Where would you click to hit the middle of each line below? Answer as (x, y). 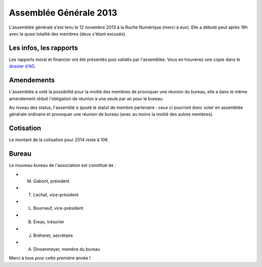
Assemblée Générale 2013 (63, 13)
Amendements (32, 80)
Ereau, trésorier (49, 222)
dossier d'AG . (22, 66)
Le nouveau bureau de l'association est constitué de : (63, 165)
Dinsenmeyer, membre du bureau (67, 249)
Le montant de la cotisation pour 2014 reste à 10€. (59, 140)
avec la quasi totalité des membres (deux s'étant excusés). (68, 34)
